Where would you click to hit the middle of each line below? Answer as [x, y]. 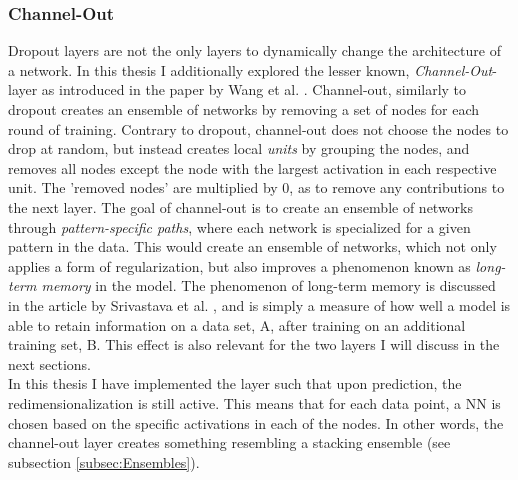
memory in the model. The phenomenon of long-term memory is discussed [268, 285]
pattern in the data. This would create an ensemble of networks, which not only [252, 246]
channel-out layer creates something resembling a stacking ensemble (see [229, 442]
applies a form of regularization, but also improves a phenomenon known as [239, 265]
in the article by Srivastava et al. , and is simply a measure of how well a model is [259, 304]
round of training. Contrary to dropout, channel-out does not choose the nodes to [258, 128]
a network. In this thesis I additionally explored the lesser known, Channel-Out [250, 69]
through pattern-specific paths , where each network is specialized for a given [239, 226]
